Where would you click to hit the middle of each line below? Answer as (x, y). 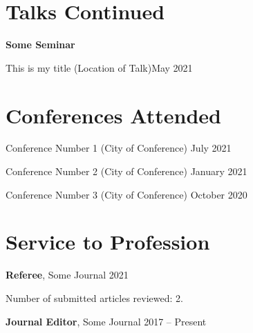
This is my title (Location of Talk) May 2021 (99, 67)
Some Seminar (40, 44)
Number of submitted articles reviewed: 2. (94, 297)
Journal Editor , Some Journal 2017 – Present (106, 321)
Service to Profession (108, 242)
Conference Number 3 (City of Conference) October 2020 (126, 194)
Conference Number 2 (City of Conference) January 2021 (126, 171)
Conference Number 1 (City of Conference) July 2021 (119, 148)
